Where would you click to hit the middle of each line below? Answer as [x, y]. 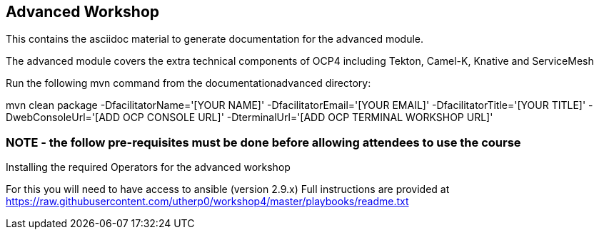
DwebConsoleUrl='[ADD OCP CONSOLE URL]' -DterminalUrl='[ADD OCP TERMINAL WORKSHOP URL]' [250, 117]
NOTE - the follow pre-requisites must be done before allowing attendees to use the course [263, 142]
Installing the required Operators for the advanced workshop [148, 167]
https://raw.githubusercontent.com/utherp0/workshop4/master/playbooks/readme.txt [207, 202]
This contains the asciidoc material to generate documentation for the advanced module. [215, 39]
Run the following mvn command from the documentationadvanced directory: [188, 83]
